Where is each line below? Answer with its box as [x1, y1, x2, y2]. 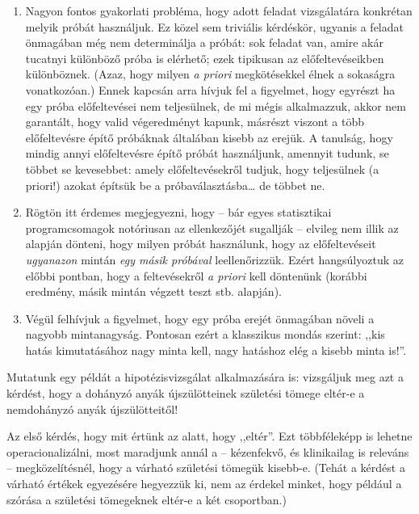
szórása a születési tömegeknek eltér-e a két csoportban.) [6, 491, 287, 508]
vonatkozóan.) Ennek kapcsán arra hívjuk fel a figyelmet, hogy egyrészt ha [25, 81, 396, 98]
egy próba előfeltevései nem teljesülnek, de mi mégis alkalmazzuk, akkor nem [25, 97, 406, 114]
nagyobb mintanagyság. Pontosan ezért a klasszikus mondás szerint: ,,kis [25, 326, 385, 343]
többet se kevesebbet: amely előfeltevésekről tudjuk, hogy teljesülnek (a [25, 160, 379, 177]
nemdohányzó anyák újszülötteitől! [6, 400, 178, 417]
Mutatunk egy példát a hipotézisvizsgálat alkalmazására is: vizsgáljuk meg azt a [6, 369, 404, 385]
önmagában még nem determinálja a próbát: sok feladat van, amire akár [25, 34, 383, 51]
